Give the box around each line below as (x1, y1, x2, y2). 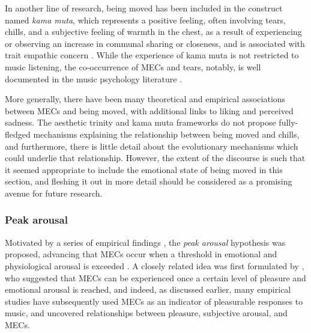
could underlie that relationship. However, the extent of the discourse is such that (5, 151, 306, 164)
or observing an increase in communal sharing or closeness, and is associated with (5, 37, 305, 49)
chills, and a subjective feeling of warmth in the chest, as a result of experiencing (5, 25, 302, 38)
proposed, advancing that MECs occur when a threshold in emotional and (5, 248, 277, 260)
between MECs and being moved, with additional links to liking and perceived (5, 104, 294, 117)
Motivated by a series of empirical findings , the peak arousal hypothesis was (5, 236, 286, 248)
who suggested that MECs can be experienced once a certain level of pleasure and (5, 271, 306, 284)
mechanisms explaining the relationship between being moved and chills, (33, 127, 300, 140)
